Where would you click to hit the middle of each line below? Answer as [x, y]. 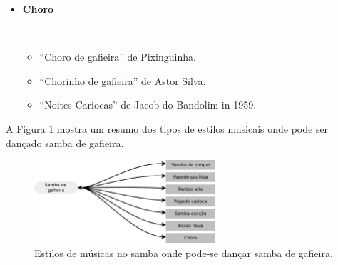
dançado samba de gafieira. [65, 142]
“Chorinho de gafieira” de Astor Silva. [123, 80]
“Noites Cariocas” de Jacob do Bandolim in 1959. [148, 105]
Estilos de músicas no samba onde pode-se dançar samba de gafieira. [184, 253]
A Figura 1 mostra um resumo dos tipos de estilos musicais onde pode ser [167, 128]
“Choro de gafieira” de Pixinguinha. [118, 57]
